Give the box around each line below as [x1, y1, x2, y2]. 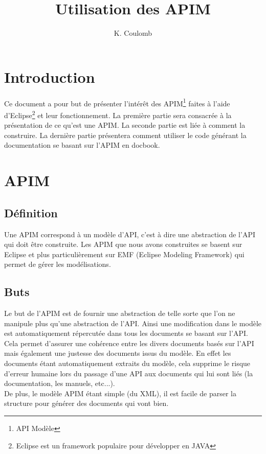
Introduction [4, 66, 95, 87]
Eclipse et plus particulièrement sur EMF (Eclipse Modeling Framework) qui [4, 248, 245, 259]
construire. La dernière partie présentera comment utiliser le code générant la [4, 129, 247, 140]
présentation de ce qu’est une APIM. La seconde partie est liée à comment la [4, 120, 246, 130]
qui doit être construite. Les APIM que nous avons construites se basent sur [4, 239, 242, 249]
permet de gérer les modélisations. [4, 259, 111, 269]
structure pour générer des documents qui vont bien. [4, 398, 169, 408]
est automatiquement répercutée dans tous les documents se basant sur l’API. [4, 328, 248, 338]
